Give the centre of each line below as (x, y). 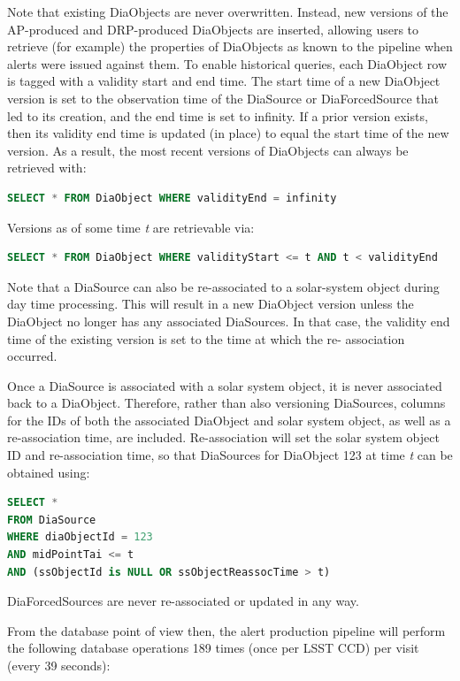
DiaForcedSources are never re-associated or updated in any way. (183, 601)
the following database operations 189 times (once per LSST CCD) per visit (213, 648)
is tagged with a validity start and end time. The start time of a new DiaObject (224, 81)
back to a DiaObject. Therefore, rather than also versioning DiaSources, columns (226, 403)
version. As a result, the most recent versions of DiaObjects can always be (208, 150)
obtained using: (49, 472)
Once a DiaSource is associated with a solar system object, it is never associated (225, 385)
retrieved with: (47, 168)
